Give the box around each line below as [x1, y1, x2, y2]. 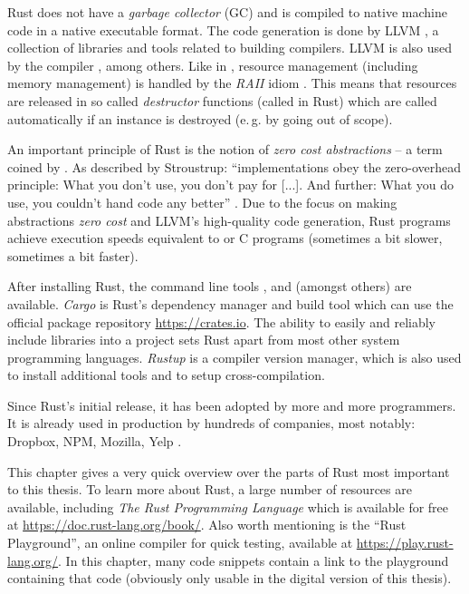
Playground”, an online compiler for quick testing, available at [7, 533, 353, 552]
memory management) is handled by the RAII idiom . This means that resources [7, 73, 457, 93]
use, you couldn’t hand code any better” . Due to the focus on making [7, 192, 397, 211]
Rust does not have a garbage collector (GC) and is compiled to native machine [7, 3, 447, 21]
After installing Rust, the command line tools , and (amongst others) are [7, 277, 412, 296]
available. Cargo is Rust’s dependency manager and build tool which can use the [7, 294, 454, 313]
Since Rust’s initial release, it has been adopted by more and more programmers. [7, 395, 456, 414]
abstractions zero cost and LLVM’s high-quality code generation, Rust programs [7, 210, 451, 229]
